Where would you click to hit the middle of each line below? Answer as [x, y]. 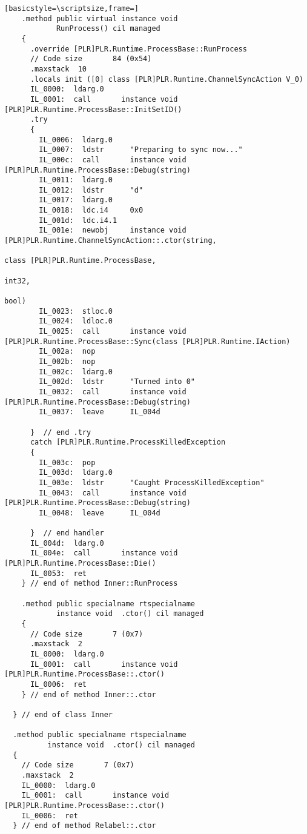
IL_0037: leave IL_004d [100, 412]
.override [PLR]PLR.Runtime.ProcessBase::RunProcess [138, 49]
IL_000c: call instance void [113, 160]
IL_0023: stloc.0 [76, 311]
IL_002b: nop [67, 361]
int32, [17, 281]
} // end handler [67, 533]
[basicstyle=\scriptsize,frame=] [71, 8]
